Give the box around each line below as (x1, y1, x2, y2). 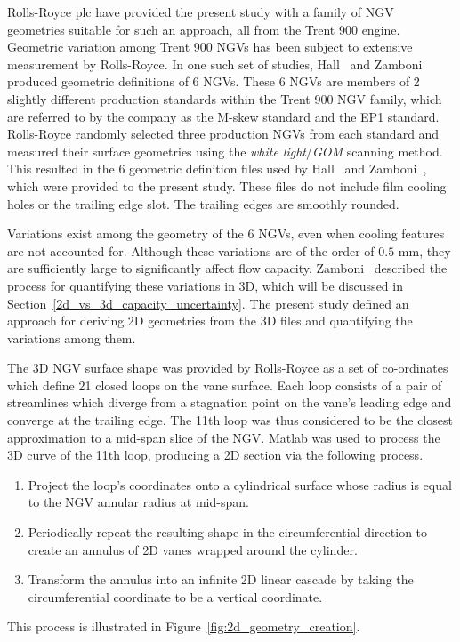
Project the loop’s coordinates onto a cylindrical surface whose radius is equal (28, 475, 452, 494)
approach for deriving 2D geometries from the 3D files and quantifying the (7, 311, 413, 330)
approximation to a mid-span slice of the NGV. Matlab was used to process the (7, 428, 440, 446)
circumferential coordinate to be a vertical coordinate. (28, 587, 323, 606)
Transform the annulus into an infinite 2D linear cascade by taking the (28, 570, 414, 589)
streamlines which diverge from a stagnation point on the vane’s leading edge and (7, 393, 452, 412)
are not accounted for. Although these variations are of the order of (7, 241, 375, 260)
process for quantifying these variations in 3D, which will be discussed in (7, 276, 403, 294)
